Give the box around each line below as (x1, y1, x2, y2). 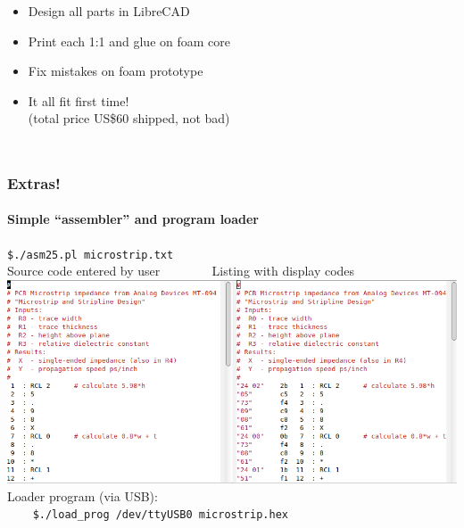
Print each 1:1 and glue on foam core (28, 31, 231, 50)
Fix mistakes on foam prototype (28, 62, 203, 80)
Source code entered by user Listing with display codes (7, 261, 355, 280)
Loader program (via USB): (7, 486, 158, 505)
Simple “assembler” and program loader (7, 210, 259, 228)
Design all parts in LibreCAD (28, 2, 190, 20)
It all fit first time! (28, 91, 129, 110)
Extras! (7, 171, 61, 194)
